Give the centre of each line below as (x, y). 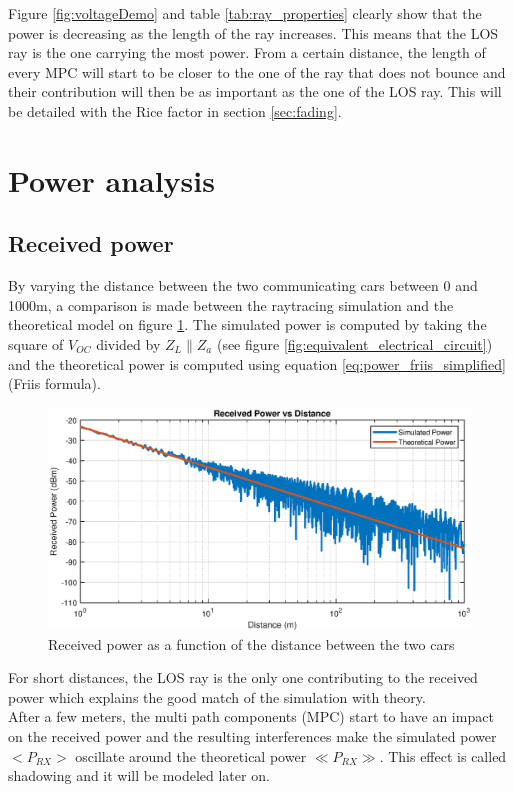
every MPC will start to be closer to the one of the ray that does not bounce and (257, 71)
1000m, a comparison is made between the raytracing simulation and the (231, 304)
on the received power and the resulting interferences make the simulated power (252, 736)
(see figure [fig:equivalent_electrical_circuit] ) (354, 343)
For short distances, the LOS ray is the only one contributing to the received (243, 677)
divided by (128, 343)
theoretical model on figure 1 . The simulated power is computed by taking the (247, 324)
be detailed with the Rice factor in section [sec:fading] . (175, 110)
